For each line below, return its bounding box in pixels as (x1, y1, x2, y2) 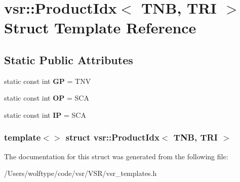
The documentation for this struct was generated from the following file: (4, 151, 228, 161)
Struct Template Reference (4, 17, 196, 38)
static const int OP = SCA (4, 93, 89, 103)
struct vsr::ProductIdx (65, 131, 159, 144)
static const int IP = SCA (4, 109, 86, 120)
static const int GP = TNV (4, 75, 91, 86)
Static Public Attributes (4, 52, 133, 67)
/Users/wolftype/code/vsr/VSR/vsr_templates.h (4, 168, 157, 178)
